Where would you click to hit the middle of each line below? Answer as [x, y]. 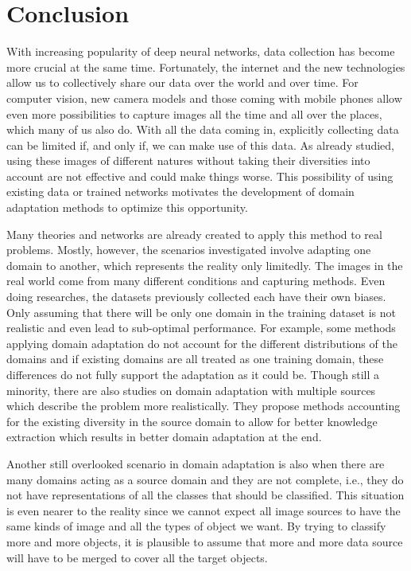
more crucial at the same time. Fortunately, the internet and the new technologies [206, 66]
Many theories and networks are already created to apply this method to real [194, 234]
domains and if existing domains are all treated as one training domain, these [195, 359]
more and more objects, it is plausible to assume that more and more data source [205, 541]
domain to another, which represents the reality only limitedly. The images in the [205, 265]
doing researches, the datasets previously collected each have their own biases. [196, 297]
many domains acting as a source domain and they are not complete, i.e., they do [205, 479]
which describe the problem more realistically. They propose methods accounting [204, 406]
